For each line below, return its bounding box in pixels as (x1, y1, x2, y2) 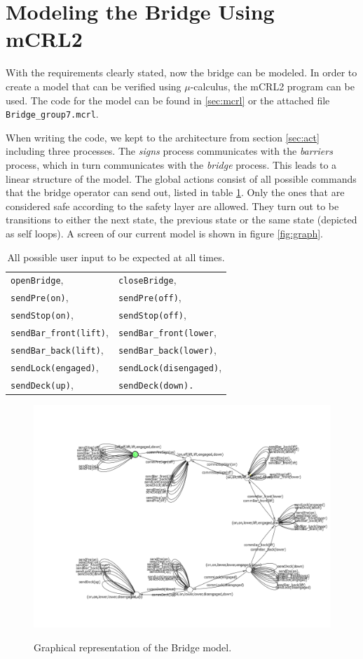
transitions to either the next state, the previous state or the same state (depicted (6, 212, 357, 227)
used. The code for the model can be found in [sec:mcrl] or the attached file (6, 92, 330, 107)
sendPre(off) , (118, 290, 181, 305)
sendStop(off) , (118, 307, 186, 322)
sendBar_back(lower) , (118, 342, 217, 356)
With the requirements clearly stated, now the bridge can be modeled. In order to (6, 65, 357, 80)
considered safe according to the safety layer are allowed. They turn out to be (6, 198, 339, 213)
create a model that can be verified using (6, 78, 181, 93)
